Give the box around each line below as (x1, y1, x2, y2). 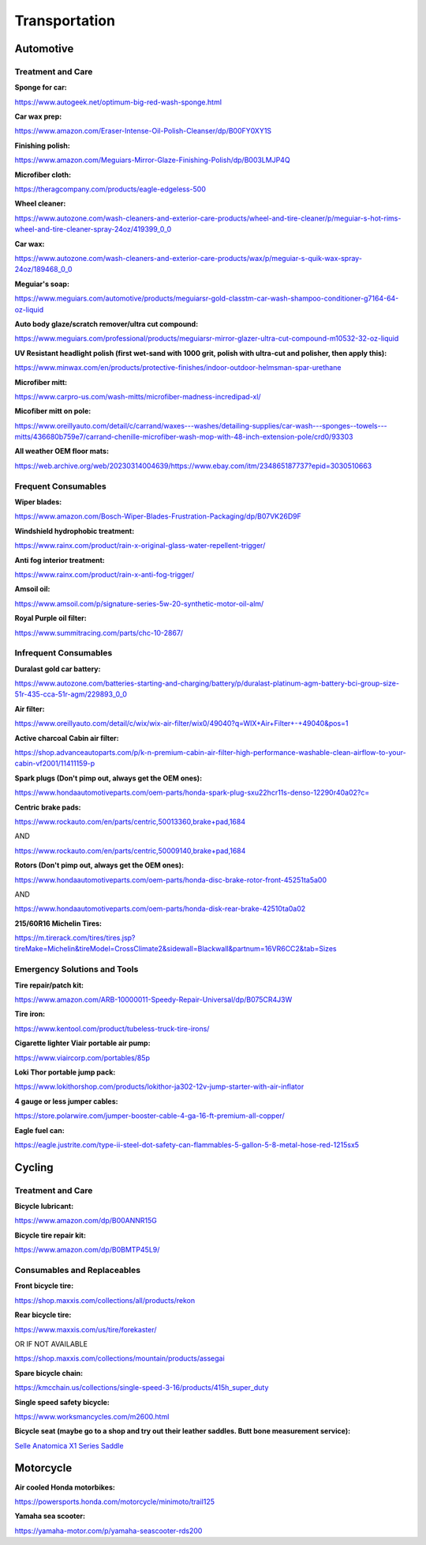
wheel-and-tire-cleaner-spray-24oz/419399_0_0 (14, 225, 172, 234)
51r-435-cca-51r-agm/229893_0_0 (14, 689, 128, 699)
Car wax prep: (14, 111, 62, 122)
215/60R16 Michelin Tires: (14, 918, 103, 928)
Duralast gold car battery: (14, 664, 101, 674)
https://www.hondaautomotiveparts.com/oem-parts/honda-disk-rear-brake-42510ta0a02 (14, 904, 306, 913)
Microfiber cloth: (14, 170, 71, 179)
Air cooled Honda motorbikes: (14, 1483, 116, 1492)
